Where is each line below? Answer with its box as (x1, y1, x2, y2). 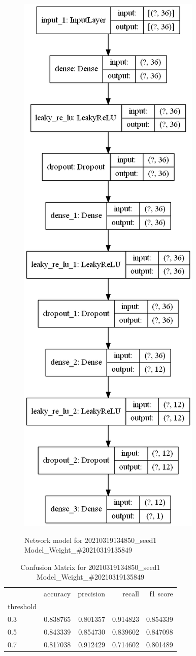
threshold (8, 601, 37, 612)
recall (122, 588, 139, 599)
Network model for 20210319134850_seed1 (24, 534, 157, 545)
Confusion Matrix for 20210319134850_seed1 (20, 561, 160, 572)
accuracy (43, 588, 71, 599)
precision (78, 588, 106, 599)
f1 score (149, 588, 173, 599)
